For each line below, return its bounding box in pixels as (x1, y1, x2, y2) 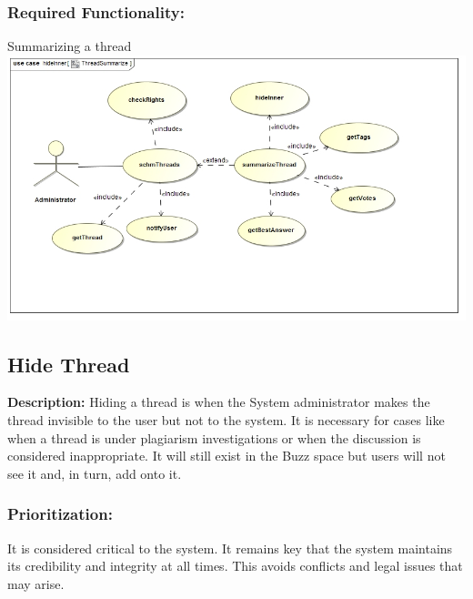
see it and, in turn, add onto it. (7, 463, 182, 482)
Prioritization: (7, 503, 113, 525)
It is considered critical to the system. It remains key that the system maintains (7, 538, 453, 557)
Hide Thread (7, 350, 130, 378)
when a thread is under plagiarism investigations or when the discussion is (7, 428, 421, 447)
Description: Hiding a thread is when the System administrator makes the (7, 392, 430, 411)
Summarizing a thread (7, 36, 132, 56)
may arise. (7, 574, 65, 593)
